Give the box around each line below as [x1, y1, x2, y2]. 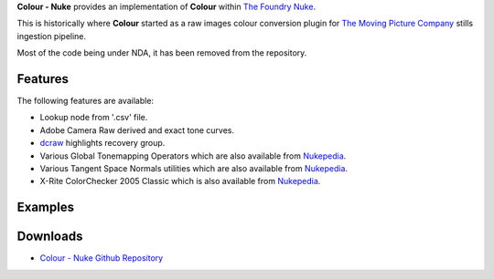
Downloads [16, 229, 83, 244]
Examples [16, 200, 75, 215]
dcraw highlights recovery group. [39, 138, 166, 149]
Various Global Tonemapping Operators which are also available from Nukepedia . [39, 150, 347, 161]
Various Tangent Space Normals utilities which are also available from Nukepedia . [39, 163, 348, 174]
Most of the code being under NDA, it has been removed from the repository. [16, 47, 307, 58]
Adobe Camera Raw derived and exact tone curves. [39, 124, 235, 136]
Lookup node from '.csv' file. [39, 112, 148, 123]
